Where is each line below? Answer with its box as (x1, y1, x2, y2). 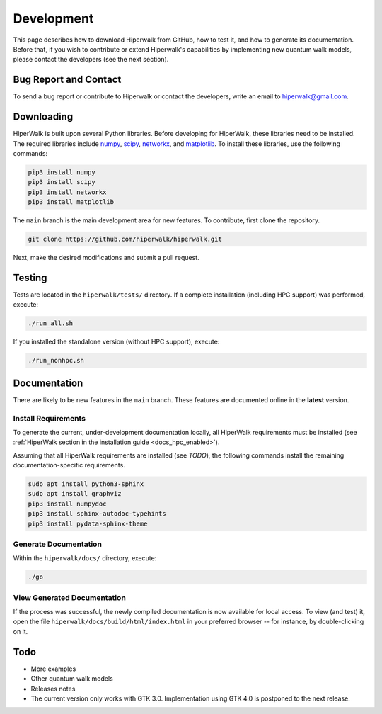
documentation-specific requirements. (13, 461, 125, 470)
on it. (13, 627, 28, 635)
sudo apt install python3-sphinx (28, 480, 144, 488)
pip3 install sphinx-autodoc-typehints (28, 510, 166, 518)
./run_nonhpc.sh (28, 356, 85, 365)
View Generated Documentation (13, 592, 127, 602)
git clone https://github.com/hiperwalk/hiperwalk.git (28, 235, 222, 244)
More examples (30, 664, 76, 673)
